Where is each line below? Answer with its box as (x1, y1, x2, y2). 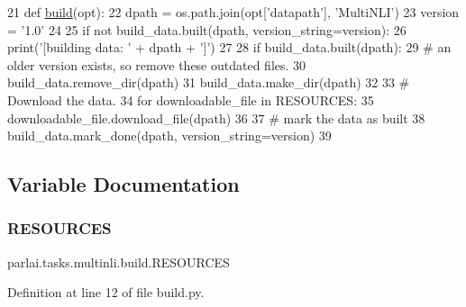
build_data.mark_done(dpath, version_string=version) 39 (7, 126, 332, 145)
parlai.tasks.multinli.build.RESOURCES (7, 252, 230, 271)
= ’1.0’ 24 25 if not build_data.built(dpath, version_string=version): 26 (7, 20, 407, 39)
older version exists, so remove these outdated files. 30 (7, 55, 306, 74)
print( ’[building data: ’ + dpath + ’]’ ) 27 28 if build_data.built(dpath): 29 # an (7, 38, 452, 57)
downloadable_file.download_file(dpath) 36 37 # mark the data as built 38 (7, 108, 425, 127)
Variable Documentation (7, 170, 240, 198)
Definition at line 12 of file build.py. (7, 283, 205, 302)
